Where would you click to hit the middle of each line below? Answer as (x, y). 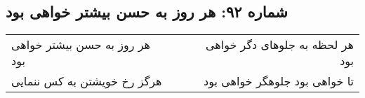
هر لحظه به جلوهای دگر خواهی (279, 45)
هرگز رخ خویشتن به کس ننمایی (87, 81)
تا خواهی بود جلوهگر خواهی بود (279, 81)
